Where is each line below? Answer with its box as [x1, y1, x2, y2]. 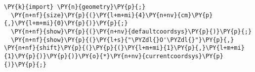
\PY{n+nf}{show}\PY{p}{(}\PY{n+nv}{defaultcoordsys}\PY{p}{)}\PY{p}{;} [11, 28, 252, 35]
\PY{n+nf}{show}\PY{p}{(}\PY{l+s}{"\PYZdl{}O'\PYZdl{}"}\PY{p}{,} [11, 36, 234, 43]
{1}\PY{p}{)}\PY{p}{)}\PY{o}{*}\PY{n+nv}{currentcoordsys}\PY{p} [4, 52, 223, 60]
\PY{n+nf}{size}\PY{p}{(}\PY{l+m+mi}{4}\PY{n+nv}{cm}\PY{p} [11, 11, 213, 19]
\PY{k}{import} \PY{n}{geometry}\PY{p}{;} [4, 3, 146, 10]
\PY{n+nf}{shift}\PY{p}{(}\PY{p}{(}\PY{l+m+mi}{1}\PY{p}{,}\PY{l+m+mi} [4, 44, 245, 52]
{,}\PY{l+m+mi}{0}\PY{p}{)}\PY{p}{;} [4, 20, 128, 27]
